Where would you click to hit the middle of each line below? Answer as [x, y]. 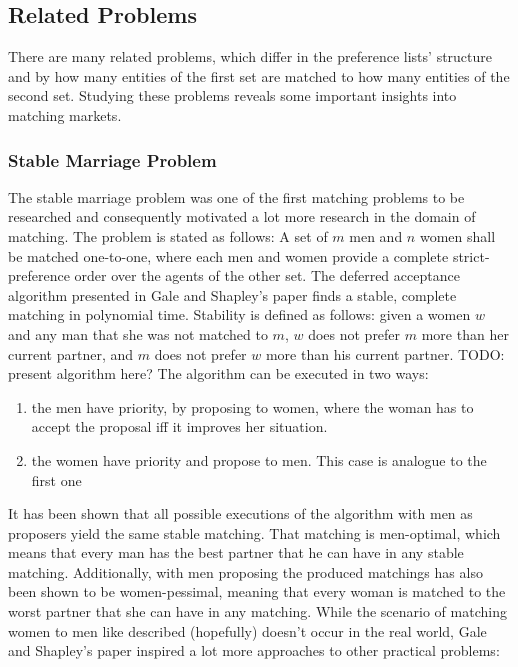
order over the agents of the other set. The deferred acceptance [267, 275]
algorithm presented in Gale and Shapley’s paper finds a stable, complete [232, 294]
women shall [457, 235]
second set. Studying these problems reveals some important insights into [232, 95]
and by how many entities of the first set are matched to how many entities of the [259, 75]
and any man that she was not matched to [138, 333]
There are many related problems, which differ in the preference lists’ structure [250, 56]
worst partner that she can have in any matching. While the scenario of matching [257, 611]
